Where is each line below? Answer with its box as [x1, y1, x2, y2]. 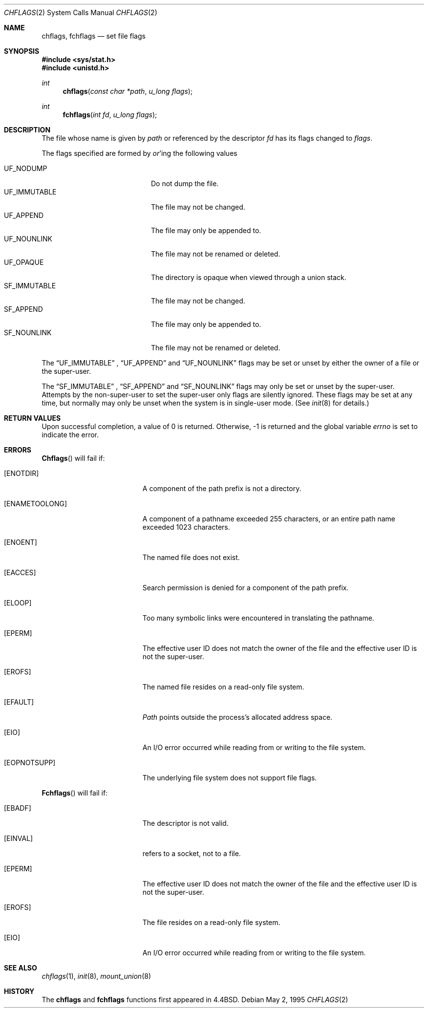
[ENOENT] [4, 538, 37, 546]
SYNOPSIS [4, 47, 40, 55]
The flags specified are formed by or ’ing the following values [42, 149, 237, 157]
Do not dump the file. [151, 179, 219, 188]
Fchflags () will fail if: [42, 789, 108, 797]
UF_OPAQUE [4, 258, 44, 266]
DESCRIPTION [4, 126, 51, 134]
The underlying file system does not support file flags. [142, 774, 317, 782]
